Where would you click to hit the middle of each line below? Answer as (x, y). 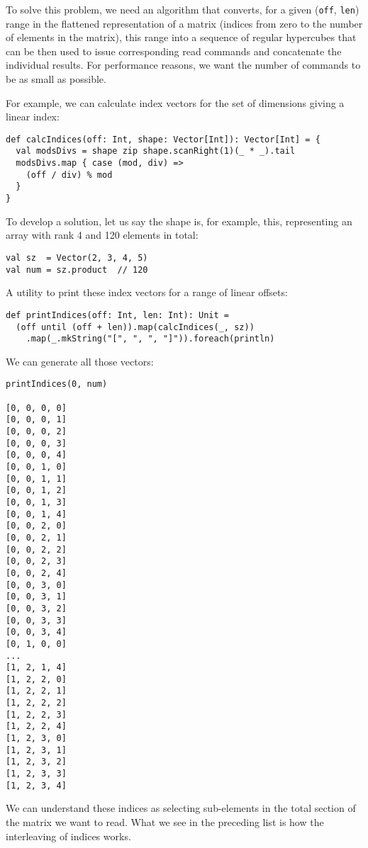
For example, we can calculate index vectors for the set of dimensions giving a (175, 102)
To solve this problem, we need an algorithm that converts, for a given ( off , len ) (183, 9)
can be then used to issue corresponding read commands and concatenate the (174, 51)
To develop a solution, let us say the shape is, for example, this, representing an (179, 221)
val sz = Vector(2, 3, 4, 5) (77, 258)
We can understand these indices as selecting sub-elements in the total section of (181, 808)
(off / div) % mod (69, 175)
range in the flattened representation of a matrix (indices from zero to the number (184, 23)
